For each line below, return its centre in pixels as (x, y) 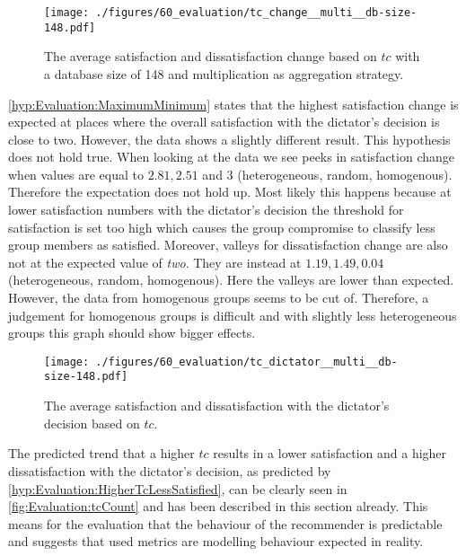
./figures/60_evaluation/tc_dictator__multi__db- (246, 362)
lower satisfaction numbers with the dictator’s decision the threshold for (206, 210)
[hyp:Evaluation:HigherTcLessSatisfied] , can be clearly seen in (178, 488)
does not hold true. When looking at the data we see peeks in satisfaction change (232, 157)
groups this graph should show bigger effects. (132, 333)
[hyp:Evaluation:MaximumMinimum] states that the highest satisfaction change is (233, 104)
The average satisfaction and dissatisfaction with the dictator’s (217, 406)
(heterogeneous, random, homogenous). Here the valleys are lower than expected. (231, 280)
